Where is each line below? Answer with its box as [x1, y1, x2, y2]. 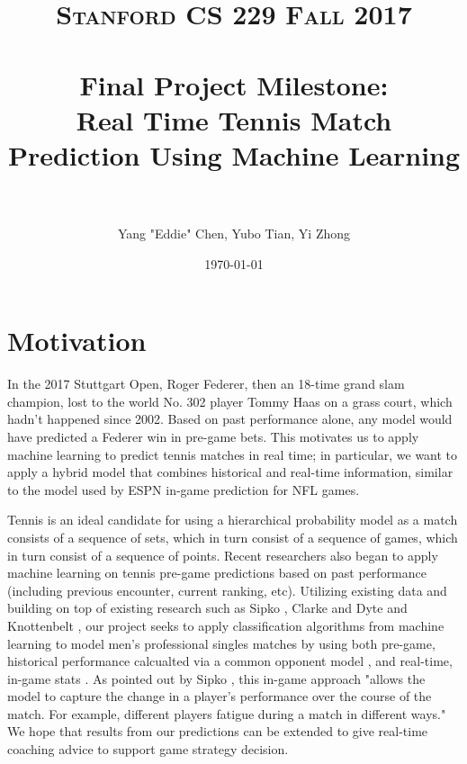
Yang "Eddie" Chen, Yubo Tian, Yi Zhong [117, 224, 351, 243]
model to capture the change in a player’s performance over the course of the [7, 687, 432, 706]
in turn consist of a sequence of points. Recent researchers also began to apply [7, 545, 438, 564]
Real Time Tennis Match [76, 101, 392, 138]
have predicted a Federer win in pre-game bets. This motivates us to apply [7, 427, 419, 445]
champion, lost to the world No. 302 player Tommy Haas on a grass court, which [7, 391, 453, 410]
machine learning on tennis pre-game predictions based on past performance [7, 563, 427, 582]
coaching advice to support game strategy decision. [7, 740, 289, 759]
